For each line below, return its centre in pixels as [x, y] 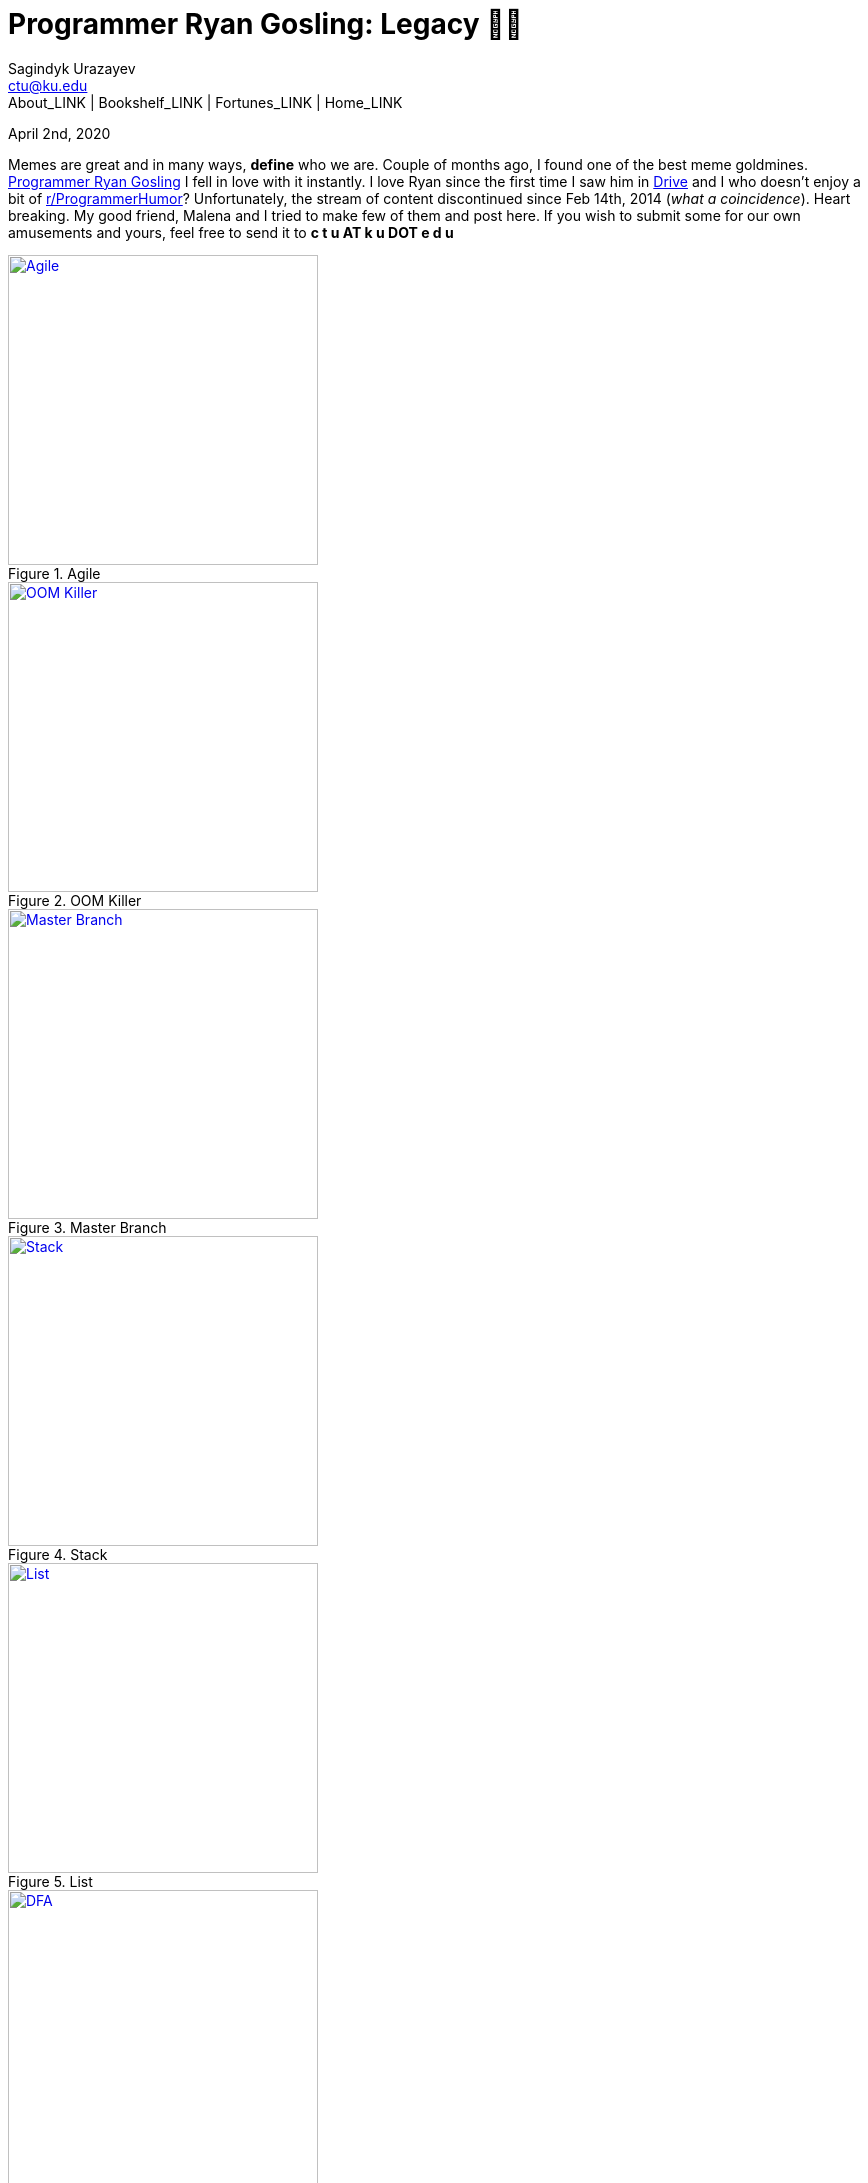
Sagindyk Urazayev [72, 68]
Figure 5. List [50, 1881]
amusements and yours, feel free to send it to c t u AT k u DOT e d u [231, 232]
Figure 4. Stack [58, 1554]
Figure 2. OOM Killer [75, 900]
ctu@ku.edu [48, 85]
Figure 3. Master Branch [87, 1227]
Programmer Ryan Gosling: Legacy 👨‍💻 [265, 24]
